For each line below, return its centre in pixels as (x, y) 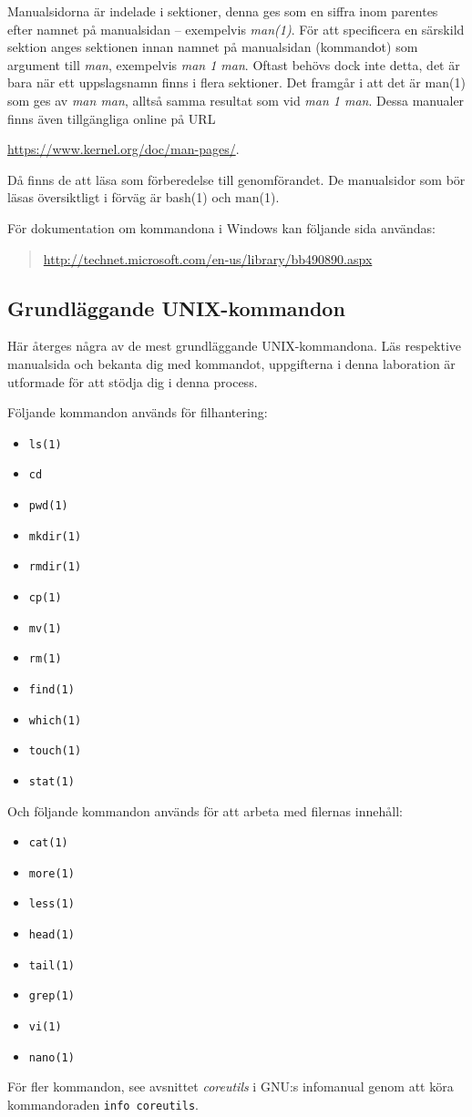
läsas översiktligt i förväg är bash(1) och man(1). (144, 197)
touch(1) (55, 751)
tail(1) (51, 965)
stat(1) (51, 781)
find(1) (51, 689)
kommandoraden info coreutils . (103, 1105)
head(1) (51, 935)
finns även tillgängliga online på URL (112, 118)
